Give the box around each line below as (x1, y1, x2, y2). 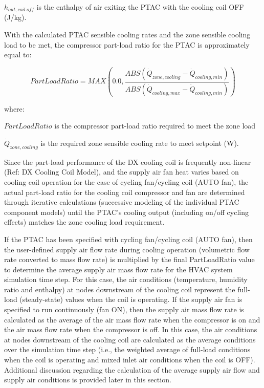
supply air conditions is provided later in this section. (4, 374, 171, 385)
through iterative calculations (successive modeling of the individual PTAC (4, 197, 239, 207)
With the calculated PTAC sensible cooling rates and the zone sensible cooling (4, 29, 251, 40)
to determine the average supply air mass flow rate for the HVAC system (4, 264, 233, 274)
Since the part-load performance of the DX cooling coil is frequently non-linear (4, 156, 251, 167)
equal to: (4, 49, 32, 60)
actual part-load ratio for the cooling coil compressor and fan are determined (4, 186, 245, 197)
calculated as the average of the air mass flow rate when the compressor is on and (4, 314, 260, 325)
